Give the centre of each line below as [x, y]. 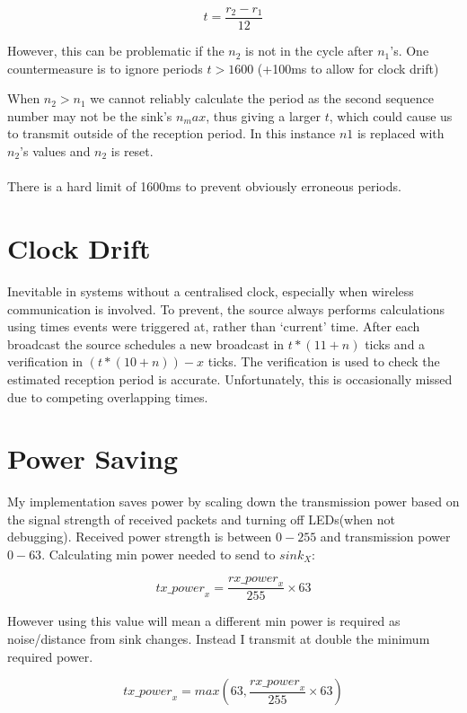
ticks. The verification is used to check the [324, 361]
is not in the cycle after [309, 51]
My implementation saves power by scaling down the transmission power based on [233, 502]
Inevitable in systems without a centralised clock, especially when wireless [211, 290]
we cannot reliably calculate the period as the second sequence [262, 98]
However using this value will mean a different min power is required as [204, 621]
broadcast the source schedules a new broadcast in [146, 343]
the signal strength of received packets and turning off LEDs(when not [201, 519]
